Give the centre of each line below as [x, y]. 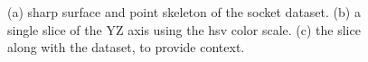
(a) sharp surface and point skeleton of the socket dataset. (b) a [184, 12]
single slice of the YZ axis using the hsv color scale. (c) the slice [184, 29]
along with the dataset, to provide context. [126, 47]
